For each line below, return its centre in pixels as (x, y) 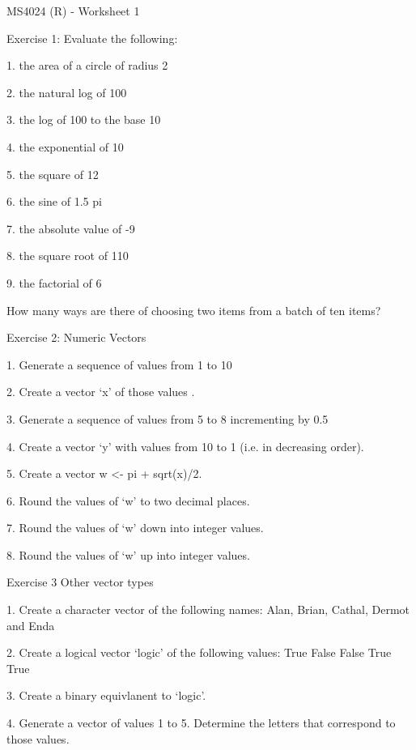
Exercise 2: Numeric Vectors (76, 337)
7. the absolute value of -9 (71, 228)
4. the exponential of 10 (65, 146)
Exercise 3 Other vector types (80, 582)
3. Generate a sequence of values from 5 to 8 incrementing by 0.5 (168, 418)
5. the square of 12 (53, 174)
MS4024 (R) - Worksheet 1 (73, 11)
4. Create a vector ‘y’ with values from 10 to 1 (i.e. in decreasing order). (185, 446)
